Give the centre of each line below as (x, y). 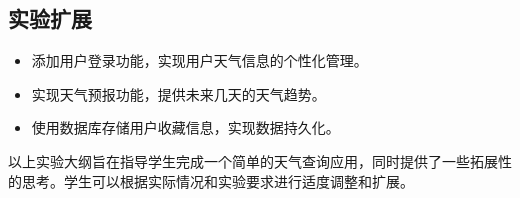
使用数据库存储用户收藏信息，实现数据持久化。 (185, 127)
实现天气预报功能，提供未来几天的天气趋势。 (178, 93)
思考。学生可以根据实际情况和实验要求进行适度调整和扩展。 (217, 180)
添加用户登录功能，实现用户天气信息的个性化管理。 (199, 60)
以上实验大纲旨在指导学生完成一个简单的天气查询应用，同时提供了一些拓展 (253, 160)
